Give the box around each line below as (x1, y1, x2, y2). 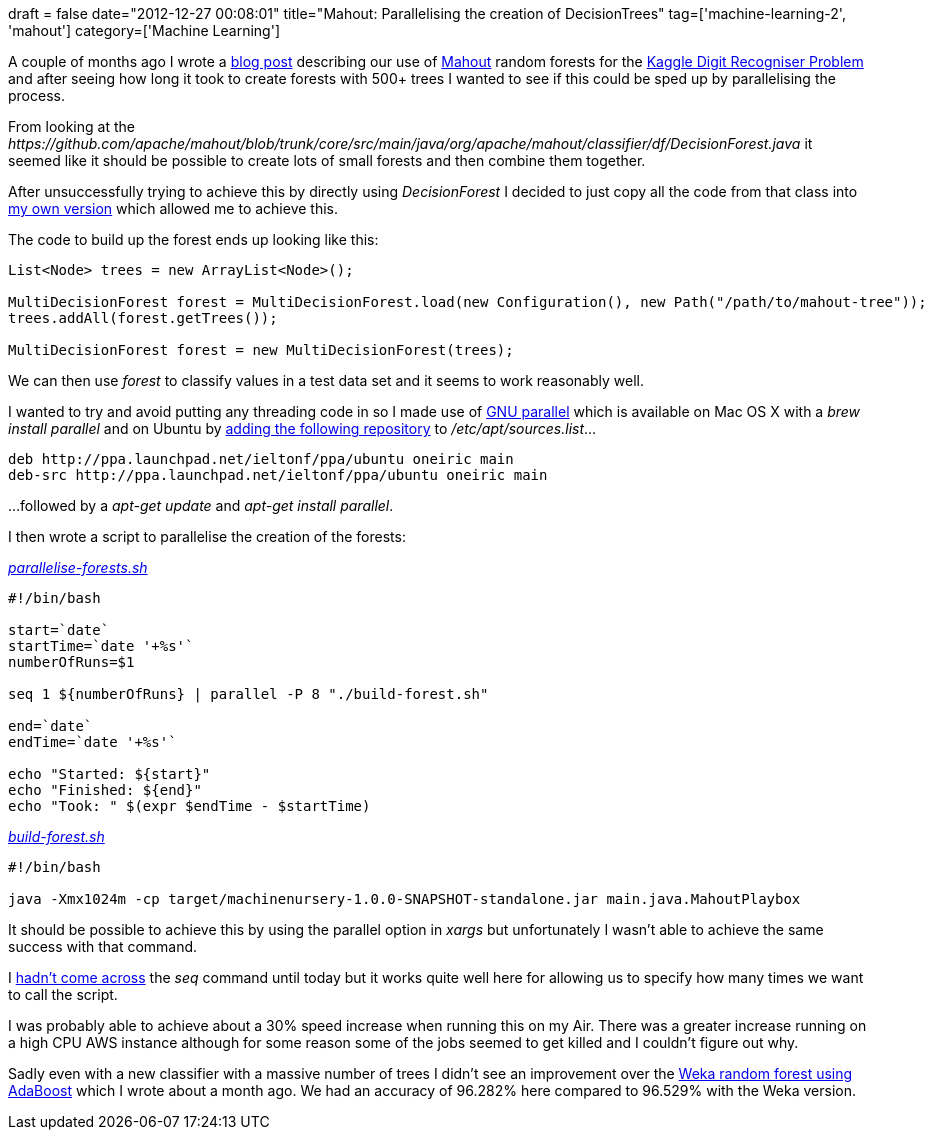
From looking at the (8, 118, 135, 135)
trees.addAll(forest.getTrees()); (8, 310, 278, 326)
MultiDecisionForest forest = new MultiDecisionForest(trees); (8, 342, 514, 358)
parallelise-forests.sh (8, 559, 148, 576)
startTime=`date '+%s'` (8, 638, 194, 654)
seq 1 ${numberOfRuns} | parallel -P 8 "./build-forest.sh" (8, 686, 489, 702)
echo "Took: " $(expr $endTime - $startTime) (8, 798, 371, 814)
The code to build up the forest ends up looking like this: (8, 231, 379, 248)
